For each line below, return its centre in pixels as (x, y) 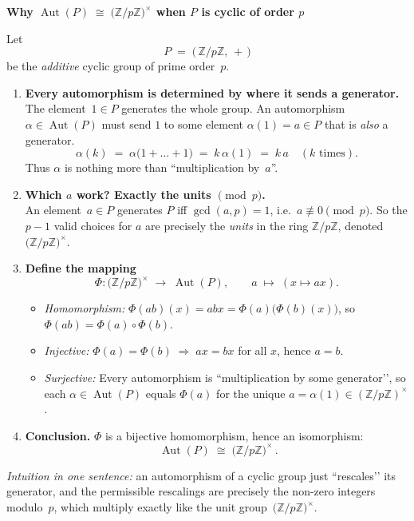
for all (252, 350)
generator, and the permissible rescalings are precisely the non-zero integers (191, 491)
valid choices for (93, 225)
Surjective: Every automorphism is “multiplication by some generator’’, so (225, 377)
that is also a (356, 123)
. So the (388, 210)
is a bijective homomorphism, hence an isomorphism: (234, 435)
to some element (203, 123)
